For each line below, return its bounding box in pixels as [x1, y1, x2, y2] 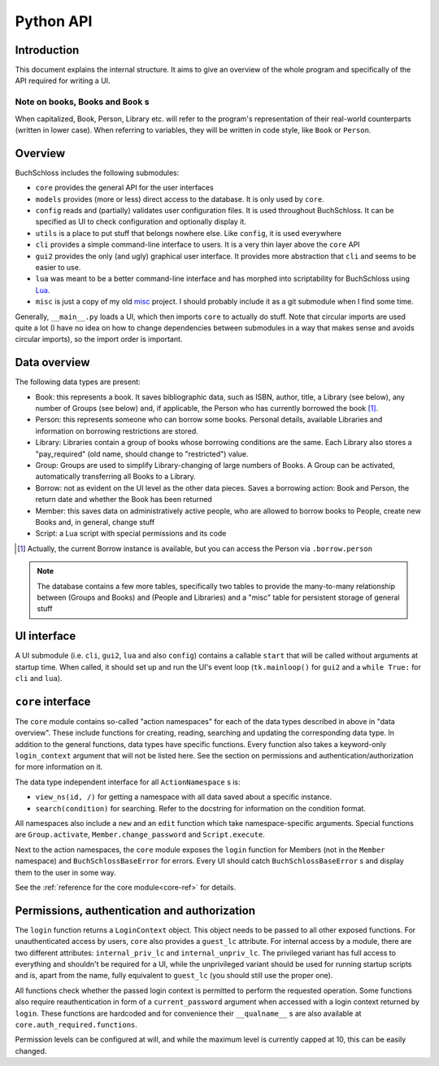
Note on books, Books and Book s [15, 96, 150, 107]
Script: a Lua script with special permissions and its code [35, 529, 227, 539]
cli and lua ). [15, 673, 63, 683]
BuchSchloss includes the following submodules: [15, 168, 180, 177]
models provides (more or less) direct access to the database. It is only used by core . [35, 194, 324, 203]
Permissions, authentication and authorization [15, 903, 256, 917]
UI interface [15, 629, 76, 643]
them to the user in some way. [15, 867, 117, 877]
